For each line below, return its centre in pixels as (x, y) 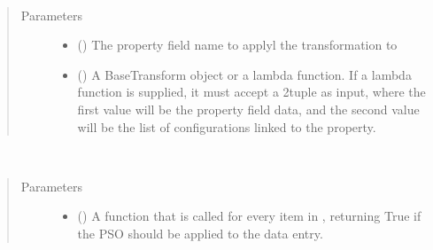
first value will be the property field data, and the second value (248, 109)
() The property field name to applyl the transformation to (237, 45)
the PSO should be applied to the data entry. (200, 233)
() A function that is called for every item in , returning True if (249, 216)
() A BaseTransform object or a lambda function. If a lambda (244, 74)
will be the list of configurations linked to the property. (227, 126)
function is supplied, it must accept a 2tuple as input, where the (251, 92)
